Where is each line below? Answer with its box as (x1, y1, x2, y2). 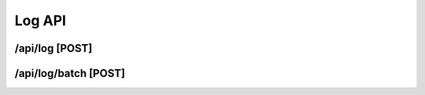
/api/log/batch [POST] (14, 67, 126, 80)
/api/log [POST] (14, 42, 93, 55)
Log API (14, 12, 67, 29)
